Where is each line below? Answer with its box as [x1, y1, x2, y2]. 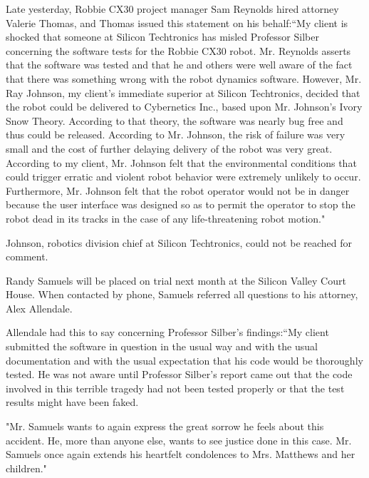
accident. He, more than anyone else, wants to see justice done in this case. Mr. [6, 432, 352, 447]
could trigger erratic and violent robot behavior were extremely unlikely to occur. [6, 169, 361, 184]
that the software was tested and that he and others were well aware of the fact [6, 57, 353, 72]
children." [6, 460, 47, 475]
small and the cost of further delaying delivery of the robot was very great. [6, 141, 333, 156]
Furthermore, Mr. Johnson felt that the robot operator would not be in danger [6, 183, 350, 198]
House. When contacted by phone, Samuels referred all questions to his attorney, [6, 287, 358, 302]
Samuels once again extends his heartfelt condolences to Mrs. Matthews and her [6, 447, 355, 462]
